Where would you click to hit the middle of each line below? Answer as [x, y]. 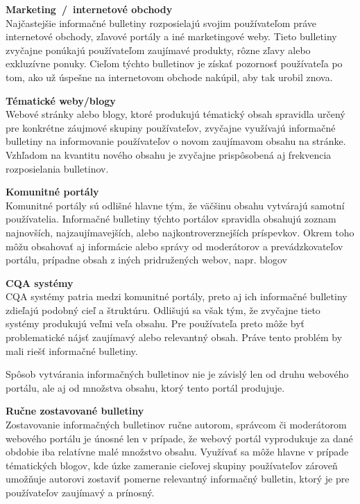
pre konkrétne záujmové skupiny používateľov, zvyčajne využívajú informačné [171, 127]
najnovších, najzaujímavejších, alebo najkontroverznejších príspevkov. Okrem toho [180, 232]
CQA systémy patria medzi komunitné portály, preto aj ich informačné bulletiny [177, 296]
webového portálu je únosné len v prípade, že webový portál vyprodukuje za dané [179, 438]
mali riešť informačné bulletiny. [72, 350]
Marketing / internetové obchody [89, 9]
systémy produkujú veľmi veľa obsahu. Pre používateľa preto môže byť [155, 323]
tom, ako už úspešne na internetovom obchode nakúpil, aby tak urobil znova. [169, 77]
